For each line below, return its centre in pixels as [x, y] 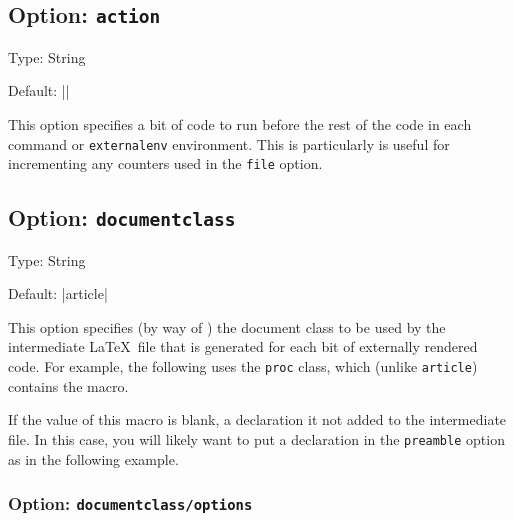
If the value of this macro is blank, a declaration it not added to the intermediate [257, 419]
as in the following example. [93, 458]
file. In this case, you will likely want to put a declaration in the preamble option [256, 438]
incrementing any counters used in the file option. [165, 163]
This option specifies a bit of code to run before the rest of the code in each [240, 123]
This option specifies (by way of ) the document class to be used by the [227, 326]
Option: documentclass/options [130, 503]
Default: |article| [58, 293]
